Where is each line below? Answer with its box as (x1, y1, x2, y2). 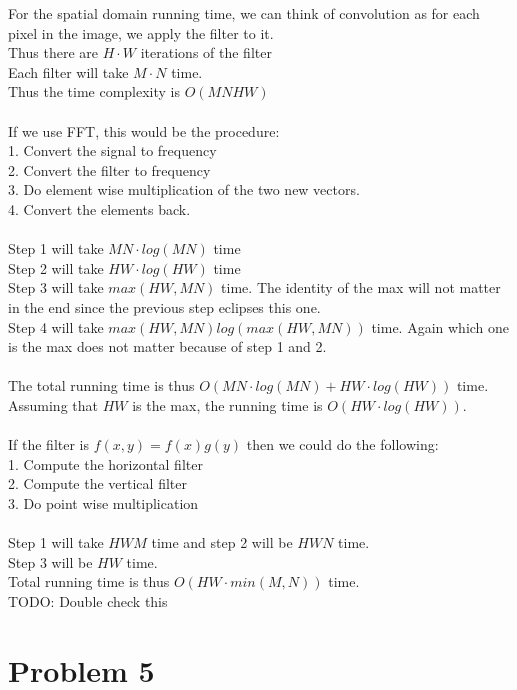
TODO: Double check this (8, 590, 168, 611)
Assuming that (8, 394, 98, 415)
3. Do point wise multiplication (8, 492, 199, 513)
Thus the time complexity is (8, 81, 181, 102)
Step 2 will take (8, 257, 104, 278)
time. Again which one (371, 316, 510, 337)
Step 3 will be (8, 551, 93, 572)
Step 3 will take (8, 277, 104, 298)
